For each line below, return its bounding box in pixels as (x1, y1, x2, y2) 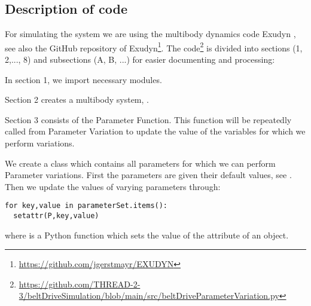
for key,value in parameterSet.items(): (5, 201, 168, 210)
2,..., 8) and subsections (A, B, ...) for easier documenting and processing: (5, 53, 275, 66)
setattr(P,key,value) (13, 212, 99, 221)
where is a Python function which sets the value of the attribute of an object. (5, 228, 289, 241)
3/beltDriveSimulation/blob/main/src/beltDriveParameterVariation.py (19, 289, 279, 302)
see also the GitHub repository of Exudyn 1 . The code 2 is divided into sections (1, (5, 39, 303, 54)
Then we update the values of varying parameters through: (5, 180, 221, 192)
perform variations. (5, 137, 75, 149)
